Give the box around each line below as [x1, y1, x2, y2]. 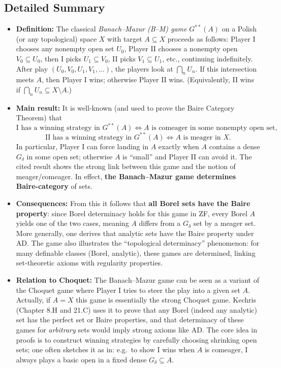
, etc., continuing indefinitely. [162, 53, 253, 63]
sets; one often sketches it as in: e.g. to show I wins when [16, 344, 195, 355]
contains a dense [209, 141, 260, 151]
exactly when [158, 141, 199, 151]
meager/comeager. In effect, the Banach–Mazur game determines [16, 171, 236, 181]
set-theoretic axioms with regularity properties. [16, 257, 163, 268]
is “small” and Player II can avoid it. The [122, 151, 252, 161]
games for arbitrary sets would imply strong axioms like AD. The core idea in [16, 324, 257, 335]
